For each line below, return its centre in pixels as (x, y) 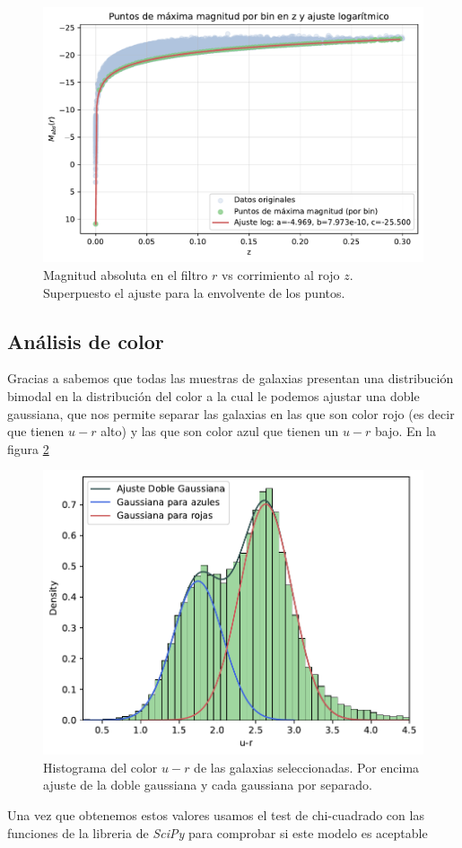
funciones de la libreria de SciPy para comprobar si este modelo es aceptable (218, 832)
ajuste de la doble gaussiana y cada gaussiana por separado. (208, 785)
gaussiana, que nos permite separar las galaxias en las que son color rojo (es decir (231, 413)
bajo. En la (405, 431)
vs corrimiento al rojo (280, 275)
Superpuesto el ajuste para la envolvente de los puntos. (194, 292)
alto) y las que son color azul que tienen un (220, 431)
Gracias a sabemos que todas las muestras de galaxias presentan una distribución (231, 378)
